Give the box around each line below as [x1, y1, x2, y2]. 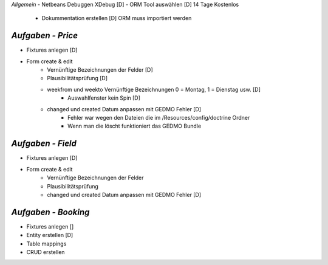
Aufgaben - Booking [11, 207, 90, 217]
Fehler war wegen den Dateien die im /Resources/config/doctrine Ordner [67, 114, 250, 122]
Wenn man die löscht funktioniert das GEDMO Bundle [67, 122, 202, 130]
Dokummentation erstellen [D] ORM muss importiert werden [41, 15, 192, 22]
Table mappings [26, 240, 67, 247]
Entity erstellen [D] [26, 232, 73, 239]
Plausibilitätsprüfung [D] [47, 75, 108, 82]
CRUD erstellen [26, 248, 65, 255]
